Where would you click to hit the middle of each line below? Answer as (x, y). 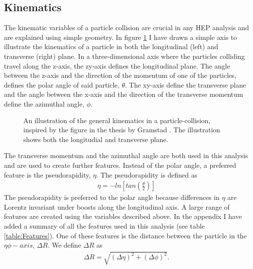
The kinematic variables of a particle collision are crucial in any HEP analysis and (126, 27)
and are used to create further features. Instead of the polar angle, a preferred (120, 165)
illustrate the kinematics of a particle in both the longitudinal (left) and (111, 46)
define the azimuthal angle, (44, 103)
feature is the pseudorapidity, (47, 174)
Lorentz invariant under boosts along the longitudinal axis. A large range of (117, 206)
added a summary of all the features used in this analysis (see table (104, 225)
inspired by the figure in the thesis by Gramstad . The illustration (122, 130)
